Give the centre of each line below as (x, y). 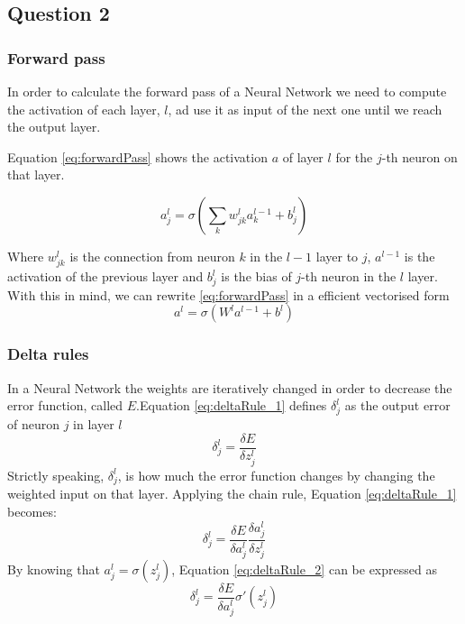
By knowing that (54, 569)
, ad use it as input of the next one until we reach (305, 109)
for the (354, 156)
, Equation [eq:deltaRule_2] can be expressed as (304, 569)
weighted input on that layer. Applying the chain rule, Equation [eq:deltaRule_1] (232, 494)
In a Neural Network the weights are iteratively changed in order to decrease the (230, 387)
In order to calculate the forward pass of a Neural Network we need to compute (227, 91)
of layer (303, 156)
